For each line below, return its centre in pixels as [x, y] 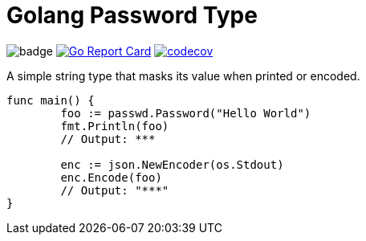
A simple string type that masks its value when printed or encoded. [183, 76]
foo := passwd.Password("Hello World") [186, 113]
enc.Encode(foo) [111, 177]
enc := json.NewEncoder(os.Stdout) [172, 164]
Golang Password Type [132, 15]
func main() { [51, 100]
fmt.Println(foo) [115, 126]
